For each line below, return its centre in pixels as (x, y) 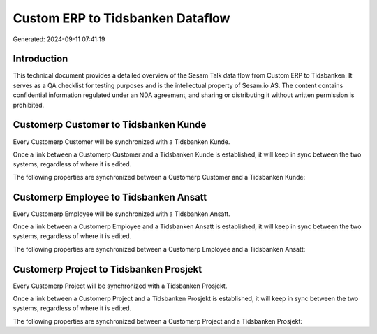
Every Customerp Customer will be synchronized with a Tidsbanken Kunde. (121, 141)
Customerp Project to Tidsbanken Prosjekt (108, 269)
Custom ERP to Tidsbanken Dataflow (121, 18)
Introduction (40, 59)
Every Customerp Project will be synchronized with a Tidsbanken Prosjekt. (120, 286)
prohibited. (29, 105)
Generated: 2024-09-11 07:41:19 (59, 39)
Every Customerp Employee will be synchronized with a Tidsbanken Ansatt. (121, 214)
